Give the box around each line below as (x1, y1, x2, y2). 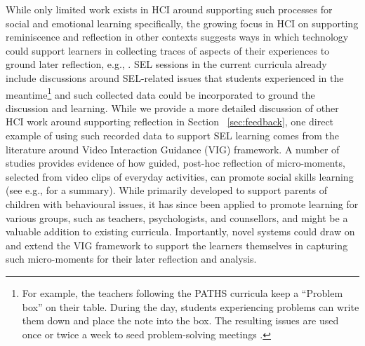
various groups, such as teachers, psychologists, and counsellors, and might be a (6, 210, 348, 225)
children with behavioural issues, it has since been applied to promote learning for (6, 196, 359, 211)
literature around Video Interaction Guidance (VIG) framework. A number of (6, 141, 340, 156)
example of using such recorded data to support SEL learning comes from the (6, 128, 339, 142)
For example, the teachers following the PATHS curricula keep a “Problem (22, 285, 343, 300)
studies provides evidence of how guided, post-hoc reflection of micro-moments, (6, 155, 345, 170)
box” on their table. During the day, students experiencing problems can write (22, 299, 359, 314)
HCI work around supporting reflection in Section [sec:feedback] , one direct (6, 114, 334, 129)
